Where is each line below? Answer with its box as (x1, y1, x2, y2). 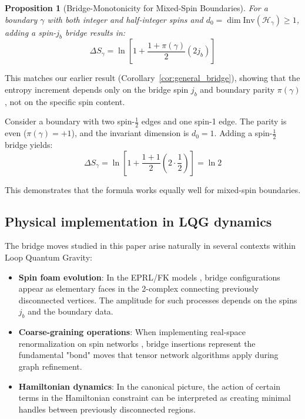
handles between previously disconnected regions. (18, 403, 196, 415)
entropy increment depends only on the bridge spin (5, 83, 189, 95)
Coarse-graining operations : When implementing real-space (18, 326, 246, 338)
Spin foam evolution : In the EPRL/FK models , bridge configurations (18, 271, 280, 283)
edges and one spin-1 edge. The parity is (141, 115, 287, 127)
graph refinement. (18, 360, 82, 372)
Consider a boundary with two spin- (5, 115, 135, 127)
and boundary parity (200, 83, 275, 95)
